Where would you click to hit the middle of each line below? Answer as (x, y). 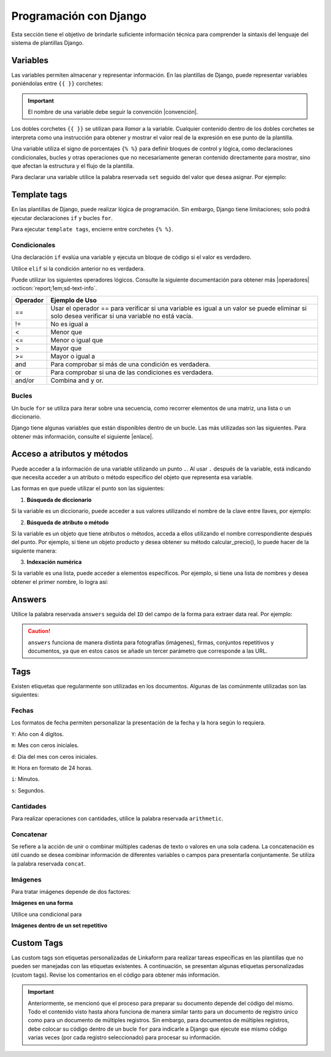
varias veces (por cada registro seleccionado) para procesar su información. (125, 1037)
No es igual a (70, 324)
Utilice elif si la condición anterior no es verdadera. (78, 268)
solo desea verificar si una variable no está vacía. (122, 316)
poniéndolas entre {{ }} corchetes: (57, 83)
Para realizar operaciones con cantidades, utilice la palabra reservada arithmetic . (117, 818)
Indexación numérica (54, 562)
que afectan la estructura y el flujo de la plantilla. (73, 166)
